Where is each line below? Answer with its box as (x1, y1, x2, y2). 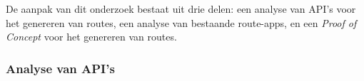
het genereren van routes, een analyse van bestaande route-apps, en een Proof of (6, 15, 357, 30)
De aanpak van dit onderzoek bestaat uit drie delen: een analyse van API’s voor (6, 1, 356, 16)
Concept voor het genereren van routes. (6, 29, 177, 44)
